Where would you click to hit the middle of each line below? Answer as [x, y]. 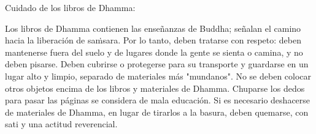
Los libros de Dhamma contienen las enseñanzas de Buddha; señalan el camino [153, 28]
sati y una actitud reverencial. [61, 124]
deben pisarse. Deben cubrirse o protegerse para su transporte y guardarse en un [157, 64]
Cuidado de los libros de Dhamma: [70, 7]
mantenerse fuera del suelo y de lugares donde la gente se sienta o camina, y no [154, 52]
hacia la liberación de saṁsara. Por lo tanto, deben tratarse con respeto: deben [153, 40]
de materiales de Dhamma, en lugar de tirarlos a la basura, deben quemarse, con [157, 112]
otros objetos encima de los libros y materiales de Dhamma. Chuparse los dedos [155, 88]
